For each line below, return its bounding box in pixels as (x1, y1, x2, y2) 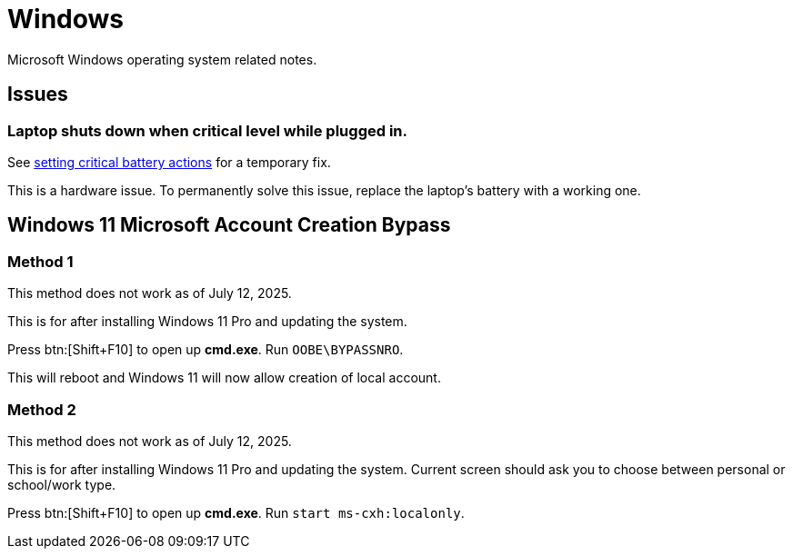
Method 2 (7, 400, 76, 419)
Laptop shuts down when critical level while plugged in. (7, 121, 407, 140)
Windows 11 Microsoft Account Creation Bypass (7, 213, 451, 237)
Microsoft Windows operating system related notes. (7, 51, 317, 67)
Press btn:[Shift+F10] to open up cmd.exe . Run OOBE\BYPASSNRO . (7, 342, 404, 358)
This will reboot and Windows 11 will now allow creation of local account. (7, 370, 441, 386)
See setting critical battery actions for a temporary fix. (7, 154, 331, 170)
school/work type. (7, 476, 116, 492)
